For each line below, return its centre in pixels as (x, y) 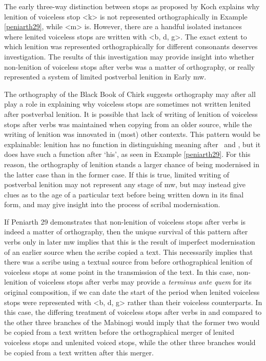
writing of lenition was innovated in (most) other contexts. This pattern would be (132, 134)
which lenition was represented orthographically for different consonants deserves (131, 46)
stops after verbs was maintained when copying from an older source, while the (128, 124)
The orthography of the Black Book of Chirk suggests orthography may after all (130, 94)
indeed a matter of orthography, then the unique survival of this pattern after (126, 232)
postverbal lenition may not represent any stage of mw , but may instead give (125, 184)
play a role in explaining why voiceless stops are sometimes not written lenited (127, 104)
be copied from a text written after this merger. (79, 352)
